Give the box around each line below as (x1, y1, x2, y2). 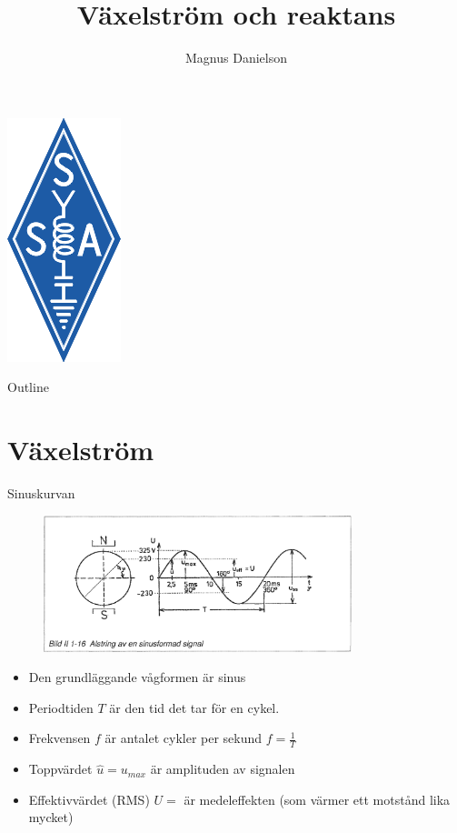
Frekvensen (28, 728, 91, 748)
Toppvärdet (28, 759, 93, 778)
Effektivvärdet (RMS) (28, 789, 150, 808)
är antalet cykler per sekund (104, 728, 263, 748)
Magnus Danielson (185, 48, 287, 67)
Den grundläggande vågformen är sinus (28, 667, 246, 687)
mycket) (28, 808, 74, 827)
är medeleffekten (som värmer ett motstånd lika (184, 789, 451, 808)
